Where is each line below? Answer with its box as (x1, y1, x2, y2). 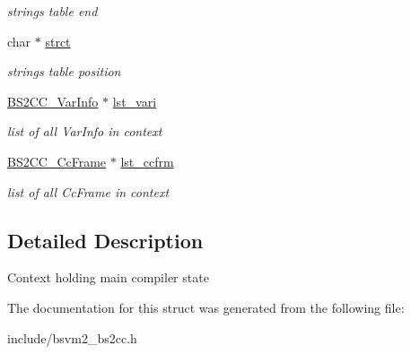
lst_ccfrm (120, 151, 174, 170)
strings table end (7, 2, 98, 20)
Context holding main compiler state (7, 268, 209, 287)
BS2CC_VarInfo (7, 91, 99, 110)
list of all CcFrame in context (7, 182, 170, 201)
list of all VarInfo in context (7, 122, 162, 141)
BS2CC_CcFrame (7, 151, 107, 170)
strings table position (7, 62, 121, 81)
